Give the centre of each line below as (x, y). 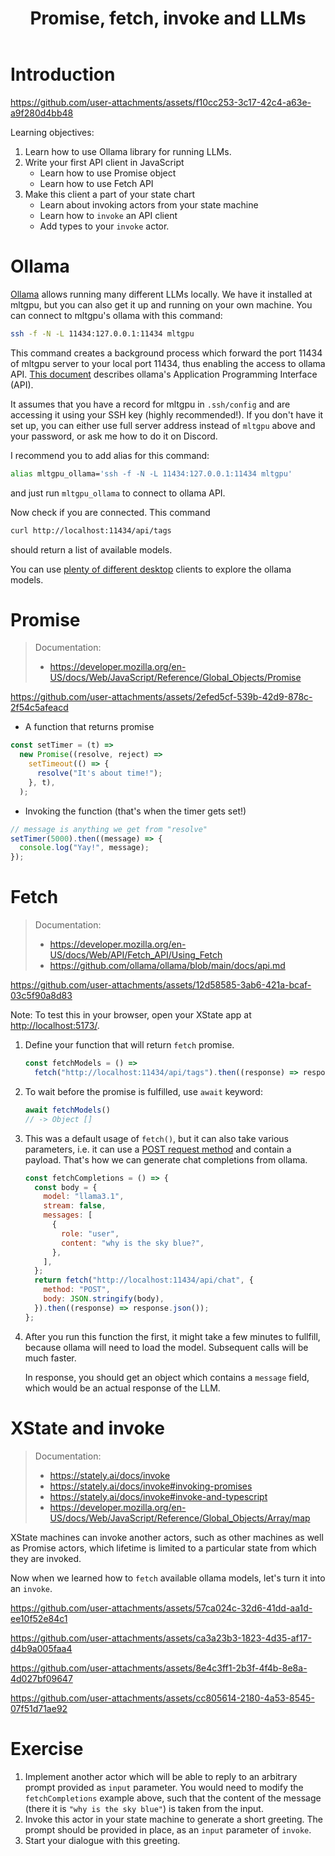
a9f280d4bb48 (42, 113)
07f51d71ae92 (39, 1708)
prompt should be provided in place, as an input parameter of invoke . (168, 1829)
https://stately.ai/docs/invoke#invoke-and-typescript (158, 1496)
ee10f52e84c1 (39, 1618)
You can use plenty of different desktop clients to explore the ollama (151, 569)
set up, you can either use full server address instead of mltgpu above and (163, 425)
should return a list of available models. (91, 549)
